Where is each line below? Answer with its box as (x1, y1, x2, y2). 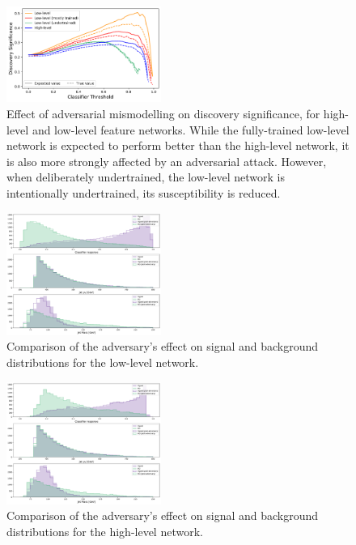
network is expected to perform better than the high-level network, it (6, 137, 350, 154)
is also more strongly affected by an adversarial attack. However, (6, 152, 327, 169)
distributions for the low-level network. (6, 354, 199, 370)
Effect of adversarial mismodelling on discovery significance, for (6, 104, 320, 121)
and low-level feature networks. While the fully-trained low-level (32, 121, 350, 138)
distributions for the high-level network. (6, 523, 203, 540)
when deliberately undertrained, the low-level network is (6, 168, 286, 185)
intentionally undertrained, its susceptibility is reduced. (6, 184, 281, 201)
